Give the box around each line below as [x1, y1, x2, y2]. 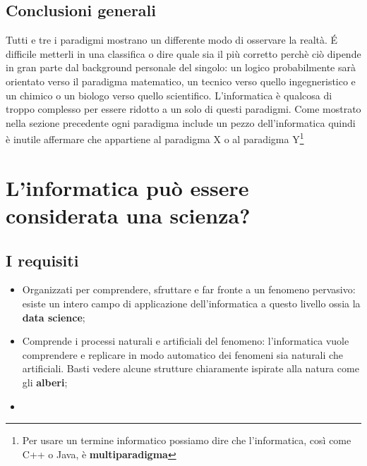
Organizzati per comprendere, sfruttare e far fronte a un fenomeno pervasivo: [22, 282, 356, 297]
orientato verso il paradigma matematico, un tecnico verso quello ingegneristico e [6, 73, 356, 88]
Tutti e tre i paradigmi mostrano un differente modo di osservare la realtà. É [6, 32, 338, 47]
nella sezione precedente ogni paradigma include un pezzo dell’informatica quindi [6, 115, 356, 130]
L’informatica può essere [6, 173, 249, 202]
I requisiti [6, 249, 79, 271]
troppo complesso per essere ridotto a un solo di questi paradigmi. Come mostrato [6, 102, 361, 116]
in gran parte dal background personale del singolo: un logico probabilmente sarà [6, 60, 356, 75]
